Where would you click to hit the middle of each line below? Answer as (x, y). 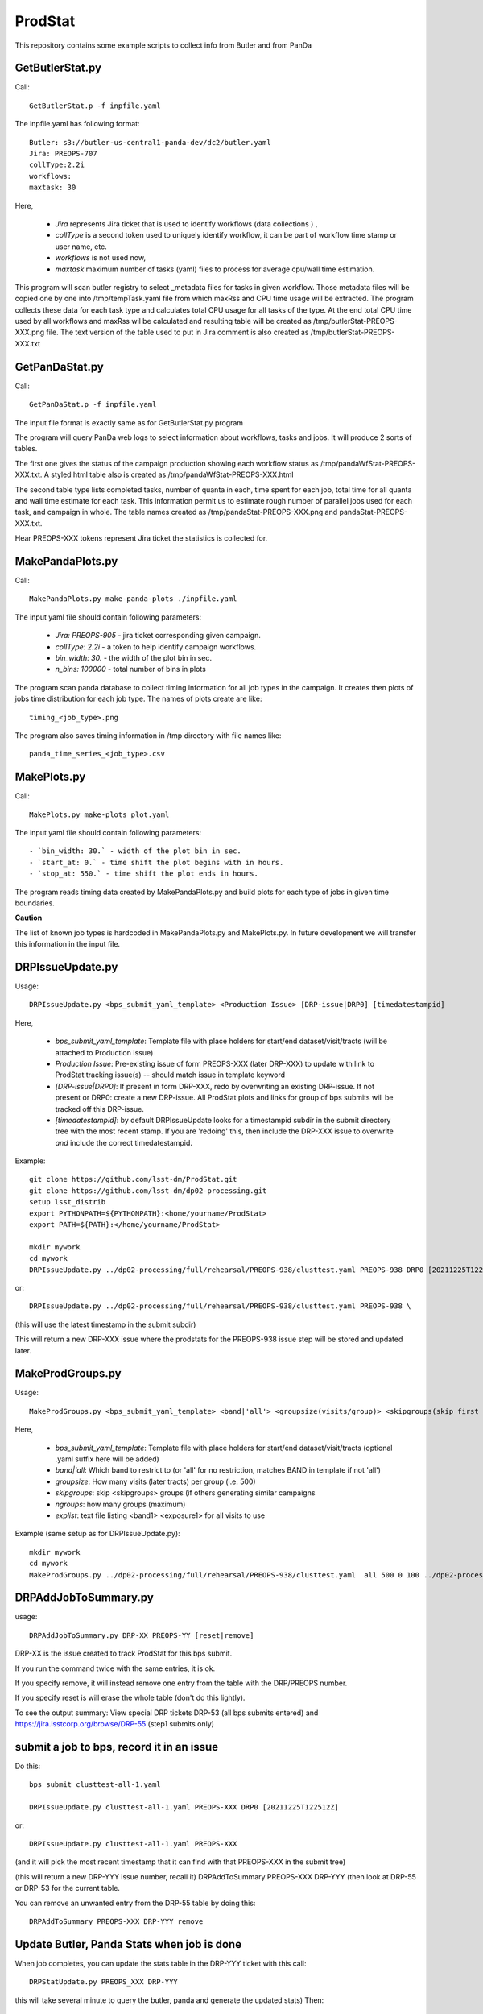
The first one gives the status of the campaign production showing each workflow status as (167, 463)
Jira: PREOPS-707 (63, 154)
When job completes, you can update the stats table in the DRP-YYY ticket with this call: (161, 1963)
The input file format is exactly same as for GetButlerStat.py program (129, 422)
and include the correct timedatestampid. (124, 1142)
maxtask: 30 (53, 188)
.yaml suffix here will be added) (107, 1459)
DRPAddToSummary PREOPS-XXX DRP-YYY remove (116, 1921)
